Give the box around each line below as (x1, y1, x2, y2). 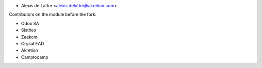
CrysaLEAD (21, 41, 44, 46)
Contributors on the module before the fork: (9, 12, 97, 17)
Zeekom (21, 34, 38, 40)
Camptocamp (21, 54, 49, 60)
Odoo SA (21, 20, 39, 26)
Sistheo (21, 27, 36, 33)
